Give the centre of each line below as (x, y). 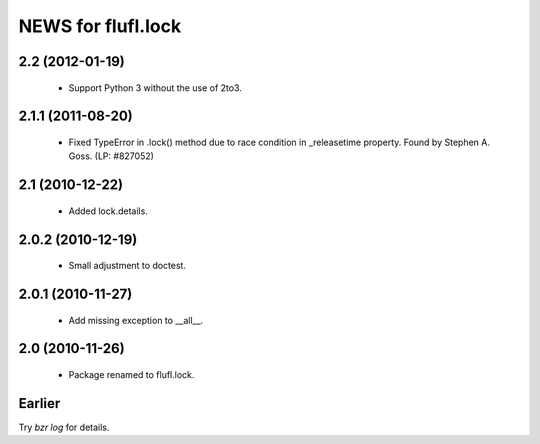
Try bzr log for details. (64, 427)
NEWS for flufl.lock (100, 26)
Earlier (39, 403)
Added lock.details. (108, 211)
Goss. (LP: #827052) (111, 156)
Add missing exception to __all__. (136, 320)
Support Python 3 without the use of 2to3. (155, 87)
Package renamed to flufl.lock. (131, 374)
